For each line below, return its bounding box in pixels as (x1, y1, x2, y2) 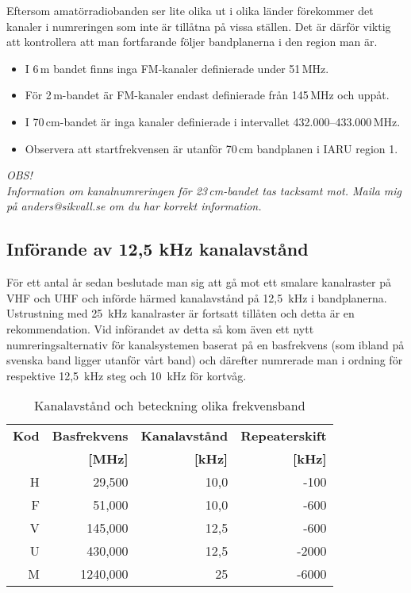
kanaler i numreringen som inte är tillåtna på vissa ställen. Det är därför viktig (6, 17, 391, 34)
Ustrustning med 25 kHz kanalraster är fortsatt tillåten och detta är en (6, 305, 355, 322)
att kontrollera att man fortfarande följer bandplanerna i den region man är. (6, 33, 378, 50)
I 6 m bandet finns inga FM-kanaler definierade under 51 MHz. (25, 60, 329, 76)
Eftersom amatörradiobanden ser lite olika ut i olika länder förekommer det (6, 2, 374, 18)
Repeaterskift (240, 426, 327, 445)
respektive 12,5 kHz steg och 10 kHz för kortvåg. (6, 367, 247, 383)
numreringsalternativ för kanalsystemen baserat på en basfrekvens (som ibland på (6, 336, 405, 352)
